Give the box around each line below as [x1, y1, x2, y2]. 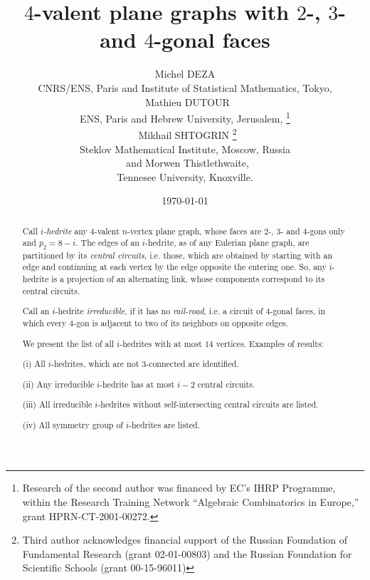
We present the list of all [22, 337, 115, 349]
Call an [22, 305, 50, 317]
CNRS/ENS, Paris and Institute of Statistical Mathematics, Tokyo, [38, 80, 332, 95]
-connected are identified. [146, 358, 239, 370]
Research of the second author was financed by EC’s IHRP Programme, [22, 480, 336, 495]
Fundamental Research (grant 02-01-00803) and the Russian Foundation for [22, 546, 352, 561]
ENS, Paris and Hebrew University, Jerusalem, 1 [80, 109, 290, 125]
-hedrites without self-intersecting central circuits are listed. [97, 398, 319, 410]
